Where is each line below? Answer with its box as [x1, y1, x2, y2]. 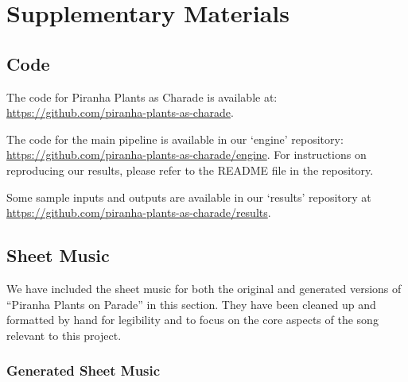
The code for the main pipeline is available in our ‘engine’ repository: [6, 130, 344, 147]
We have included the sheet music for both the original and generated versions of [6, 280, 402, 296]
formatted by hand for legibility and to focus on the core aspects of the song [6, 311, 379, 328]
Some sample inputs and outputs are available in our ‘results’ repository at [6, 188, 371, 205]
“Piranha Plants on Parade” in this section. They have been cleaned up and [6, 295, 376, 312]
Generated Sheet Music [6, 361, 161, 380]
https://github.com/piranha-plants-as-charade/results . [6, 204, 271, 221]
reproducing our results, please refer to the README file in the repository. [6, 161, 374, 178]
